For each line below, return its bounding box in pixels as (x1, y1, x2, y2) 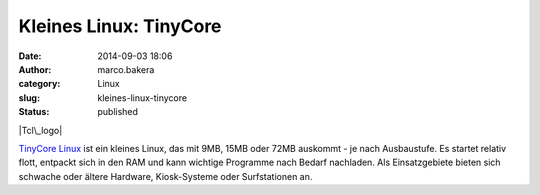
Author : (18, 63, 52, 75)
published (97, 106, 139, 118)
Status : (18, 106, 50, 118)
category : (18, 78, 61, 90)
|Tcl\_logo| (18, 124, 63, 136)
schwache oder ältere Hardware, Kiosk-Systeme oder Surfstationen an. (18, 170, 313, 182)
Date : (18, 50, 42, 62)
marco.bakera (97, 63, 155, 75)
